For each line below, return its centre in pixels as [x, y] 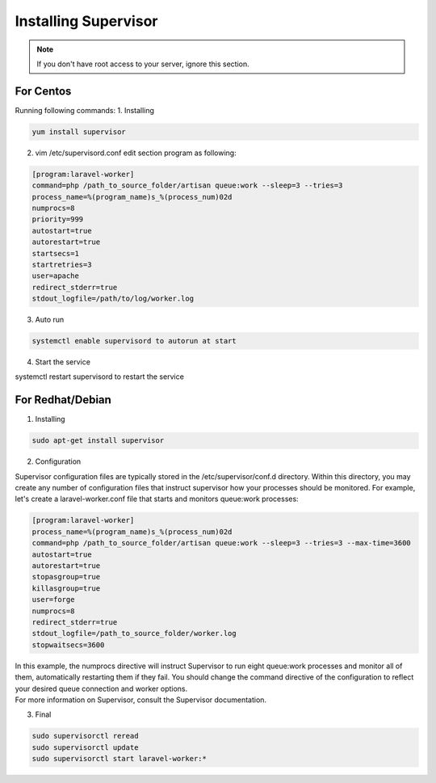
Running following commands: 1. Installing [85, 110]
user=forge [53, 600]
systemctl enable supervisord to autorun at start [134, 341]
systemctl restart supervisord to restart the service [100, 377]
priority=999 [58, 219]
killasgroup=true [66, 588]
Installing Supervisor [86, 21]
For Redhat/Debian [63, 400]
